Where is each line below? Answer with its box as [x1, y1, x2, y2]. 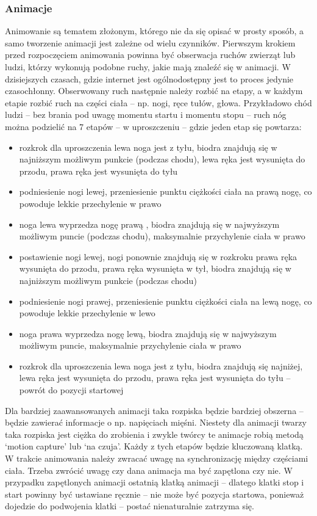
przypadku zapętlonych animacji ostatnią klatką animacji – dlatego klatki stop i [5, 476, 304, 489]
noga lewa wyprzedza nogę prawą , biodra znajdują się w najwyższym [19, 217, 280, 230]
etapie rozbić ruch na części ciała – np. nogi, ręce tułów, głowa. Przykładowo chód [5, 96, 312, 109]
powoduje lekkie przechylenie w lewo [19, 307, 155, 319]
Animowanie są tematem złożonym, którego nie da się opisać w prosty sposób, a [5, 24, 304, 37]
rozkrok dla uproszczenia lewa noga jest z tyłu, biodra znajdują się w [19, 140, 277, 153]
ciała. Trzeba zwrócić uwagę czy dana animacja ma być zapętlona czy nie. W [5, 463, 293, 476]
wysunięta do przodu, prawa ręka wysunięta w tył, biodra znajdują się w [19, 262, 291, 275]
